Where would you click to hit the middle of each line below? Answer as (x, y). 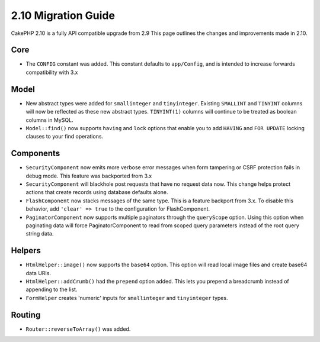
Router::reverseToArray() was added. (78, 329)
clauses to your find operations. (65, 137)
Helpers (26, 251)
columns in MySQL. (49, 120)
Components (36, 154)
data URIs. (39, 273)
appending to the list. (52, 289)
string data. (40, 234)
